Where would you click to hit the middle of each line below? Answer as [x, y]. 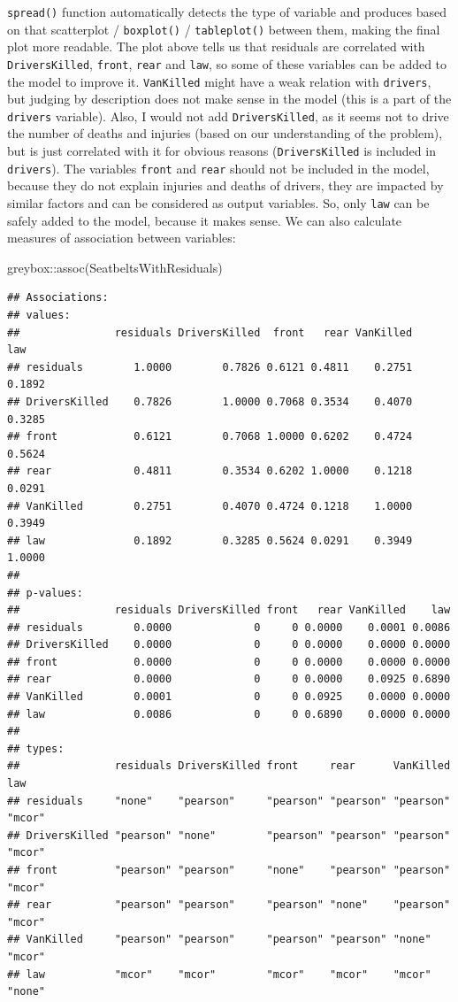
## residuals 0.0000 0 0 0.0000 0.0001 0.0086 [229, 627]
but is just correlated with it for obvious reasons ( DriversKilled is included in [221, 151]
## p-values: [45, 593]
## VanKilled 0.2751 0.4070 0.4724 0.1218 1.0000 [210, 506]
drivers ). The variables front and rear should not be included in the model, [218, 168]
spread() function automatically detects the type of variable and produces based [227, 12]
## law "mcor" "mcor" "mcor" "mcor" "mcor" [219, 974]
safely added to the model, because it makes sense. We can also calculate [205, 220]
